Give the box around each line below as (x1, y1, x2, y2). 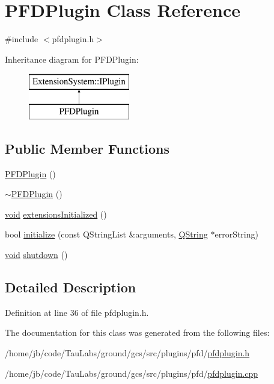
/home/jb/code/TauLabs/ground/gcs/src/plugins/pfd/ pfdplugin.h (5, 347, 250, 359)
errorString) (215, 228, 258, 241)
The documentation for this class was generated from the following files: (5, 326, 270, 339)
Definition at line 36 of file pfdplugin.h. (5, 306, 149, 318)
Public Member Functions (5, 139, 169, 157)
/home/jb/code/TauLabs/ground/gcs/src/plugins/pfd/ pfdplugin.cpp (5, 367, 258, 379)
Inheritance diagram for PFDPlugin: (5, 52, 139, 65)
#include (5, 33, 38, 45)
